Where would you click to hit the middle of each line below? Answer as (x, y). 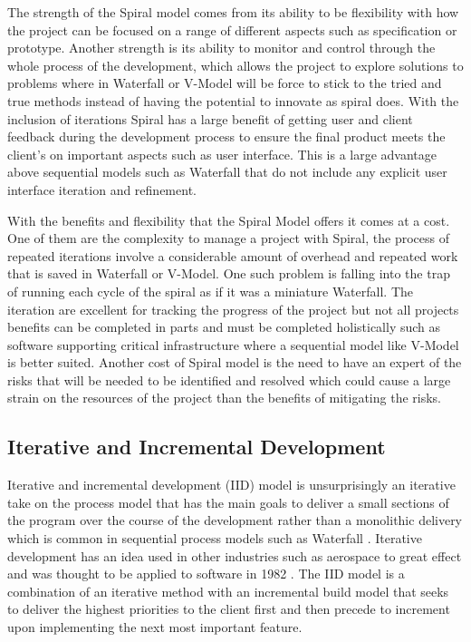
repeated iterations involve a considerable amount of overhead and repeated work (233, 255)
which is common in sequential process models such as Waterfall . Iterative (215, 538)
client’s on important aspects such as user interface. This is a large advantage (222, 154)
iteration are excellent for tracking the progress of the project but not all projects (233, 309)
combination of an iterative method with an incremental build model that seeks (228, 591)
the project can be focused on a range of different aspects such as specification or (232, 29)
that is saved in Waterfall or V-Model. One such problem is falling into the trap (229, 273)
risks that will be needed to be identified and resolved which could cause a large (229, 379)
